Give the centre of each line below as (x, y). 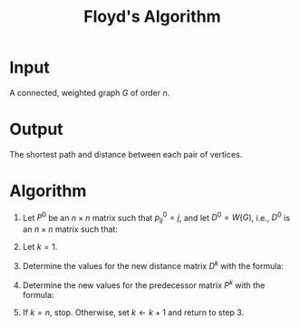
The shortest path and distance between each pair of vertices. (126, 154)
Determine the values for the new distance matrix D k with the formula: (153, 265)
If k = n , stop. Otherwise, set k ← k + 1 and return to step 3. (133, 312)
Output (36, 130)
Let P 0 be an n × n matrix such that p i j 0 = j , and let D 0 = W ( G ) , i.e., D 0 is (156, 218)
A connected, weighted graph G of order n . (90, 92)
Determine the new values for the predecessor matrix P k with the (144, 284)
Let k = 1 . (40, 247)
